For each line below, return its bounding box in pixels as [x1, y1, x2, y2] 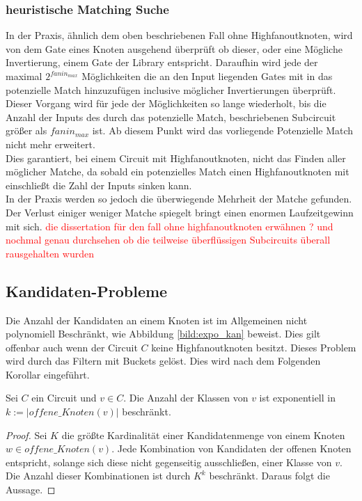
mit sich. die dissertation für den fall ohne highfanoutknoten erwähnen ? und [6, 218, 333, 233]
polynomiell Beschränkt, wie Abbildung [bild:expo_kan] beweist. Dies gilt [6, 326, 321, 341]
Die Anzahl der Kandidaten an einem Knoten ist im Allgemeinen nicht [6, 312, 308, 327]
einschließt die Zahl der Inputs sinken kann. [6, 177, 192, 192]
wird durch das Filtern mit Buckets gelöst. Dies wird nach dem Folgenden [6, 353, 321, 368]
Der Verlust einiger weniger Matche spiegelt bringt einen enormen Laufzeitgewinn [6, 205, 354, 219]
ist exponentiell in [259, 390, 336, 405]
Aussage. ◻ [6, 482, 56, 497]
